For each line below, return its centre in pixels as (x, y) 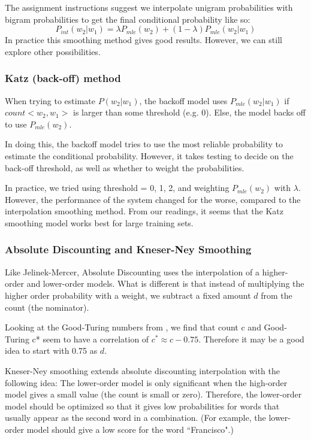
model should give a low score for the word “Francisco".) (130, 429)
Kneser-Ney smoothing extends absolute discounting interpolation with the (142, 370)
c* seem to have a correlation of (90, 339)
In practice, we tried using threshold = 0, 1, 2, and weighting (117, 188)
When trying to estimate (50, 100)
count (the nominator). (47, 307)
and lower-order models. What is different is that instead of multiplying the (165, 283)
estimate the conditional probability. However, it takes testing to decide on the (149, 155)
